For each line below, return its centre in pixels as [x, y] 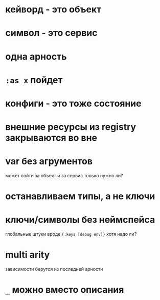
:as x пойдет [34, 80]
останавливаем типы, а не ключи [80, 196]
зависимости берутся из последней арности [54, 269]
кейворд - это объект [53, 10]
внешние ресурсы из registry [71, 127]
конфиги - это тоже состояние [73, 103]
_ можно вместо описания [65, 290]
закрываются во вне [51, 138]
